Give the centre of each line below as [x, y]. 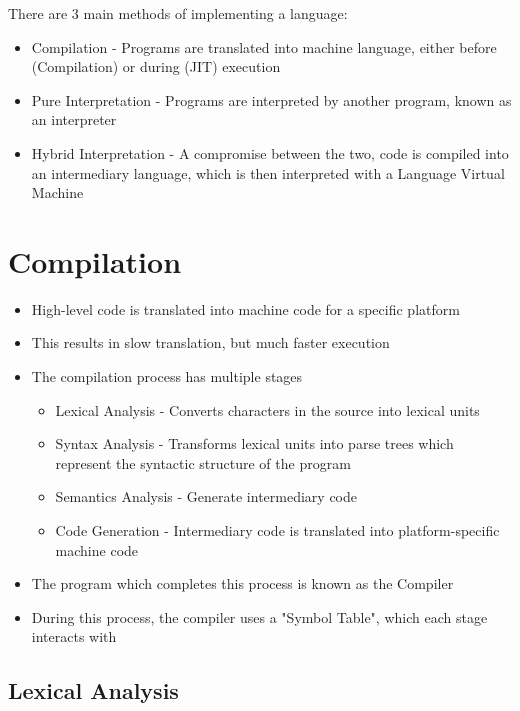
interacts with [74, 636]
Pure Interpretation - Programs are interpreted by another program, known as [271, 99]
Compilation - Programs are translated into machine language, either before [264, 46]
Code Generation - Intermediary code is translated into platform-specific [277, 530]
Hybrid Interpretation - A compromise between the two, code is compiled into [270, 152]
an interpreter [74, 119]
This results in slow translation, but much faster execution [210, 342]
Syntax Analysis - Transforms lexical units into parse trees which [254, 443]
